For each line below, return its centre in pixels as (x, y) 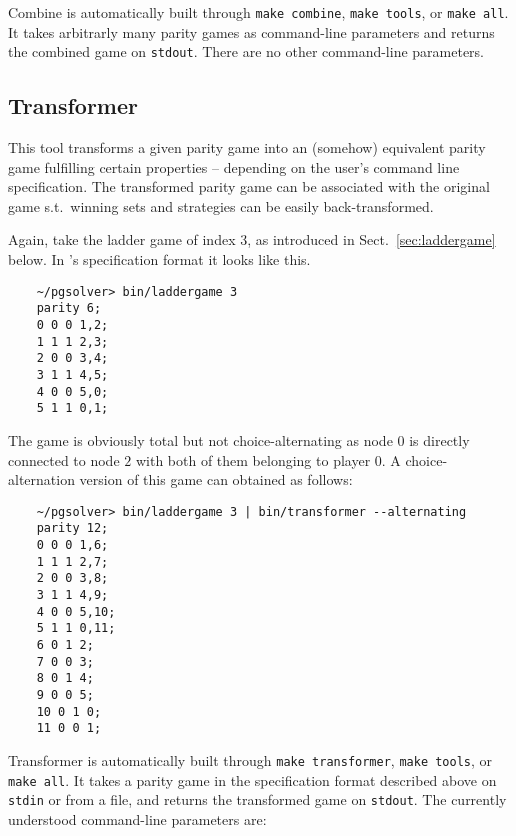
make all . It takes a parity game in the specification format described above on (252, 779)
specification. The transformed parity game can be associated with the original (249, 186)
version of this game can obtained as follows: (216, 479)
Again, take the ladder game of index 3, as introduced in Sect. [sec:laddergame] (252, 239)
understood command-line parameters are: (137, 818)
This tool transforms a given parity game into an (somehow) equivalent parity (247, 147)
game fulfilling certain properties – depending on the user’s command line (234, 166)
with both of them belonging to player (253, 459)
